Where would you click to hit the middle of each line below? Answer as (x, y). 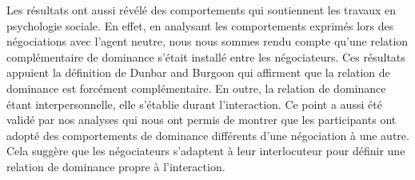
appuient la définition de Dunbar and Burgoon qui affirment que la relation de (198, 72)
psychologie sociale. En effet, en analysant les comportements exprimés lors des (200, 25)
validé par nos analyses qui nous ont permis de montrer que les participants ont (202, 120)
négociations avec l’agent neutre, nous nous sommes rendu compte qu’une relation (207, 41)
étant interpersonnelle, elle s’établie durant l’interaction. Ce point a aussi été (194, 104)
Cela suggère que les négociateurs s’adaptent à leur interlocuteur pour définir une (206, 151)
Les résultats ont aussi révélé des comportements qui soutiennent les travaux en (202, 10)
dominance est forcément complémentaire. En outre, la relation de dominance (196, 88)
